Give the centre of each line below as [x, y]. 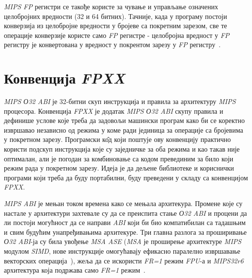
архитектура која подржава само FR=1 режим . [75, 270]
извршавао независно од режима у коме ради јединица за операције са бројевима [124, 130]
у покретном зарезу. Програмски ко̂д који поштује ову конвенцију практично [118, 139]
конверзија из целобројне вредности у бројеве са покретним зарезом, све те [116, 26]
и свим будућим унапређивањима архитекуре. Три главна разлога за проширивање [125, 232]
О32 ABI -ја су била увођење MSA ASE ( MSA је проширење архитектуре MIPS [123, 241]
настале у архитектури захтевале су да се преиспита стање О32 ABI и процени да [126, 213]
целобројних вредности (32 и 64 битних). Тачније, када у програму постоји [116, 16]
